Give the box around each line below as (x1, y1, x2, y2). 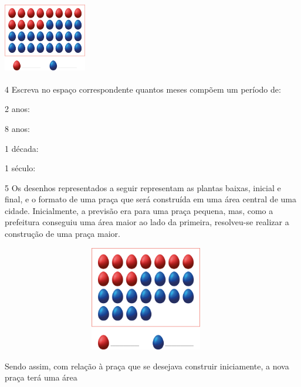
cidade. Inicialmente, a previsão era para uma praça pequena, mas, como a (5, 204, 273, 216)
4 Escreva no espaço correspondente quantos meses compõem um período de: (5, 83, 281, 95)
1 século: (5, 162, 36, 174)
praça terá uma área (5, 371, 77, 383)
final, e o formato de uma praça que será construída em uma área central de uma (5, 193, 296, 205)
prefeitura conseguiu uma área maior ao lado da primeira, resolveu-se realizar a (5, 216, 289, 228)
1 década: (5, 142, 39, 154)
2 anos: (5, 103, 30, 115)
